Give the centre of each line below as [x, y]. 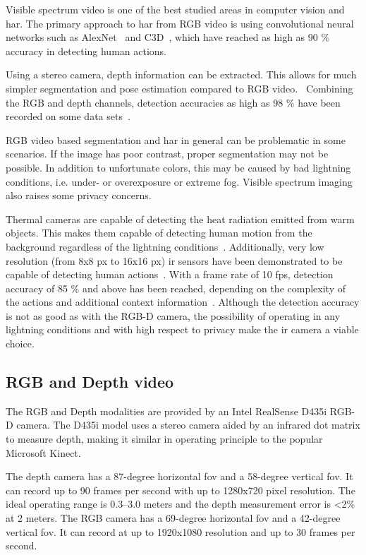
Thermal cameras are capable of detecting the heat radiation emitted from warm [180, 219]
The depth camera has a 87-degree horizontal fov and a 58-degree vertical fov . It [179, 476]
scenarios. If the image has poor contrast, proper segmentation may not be [167, 154]
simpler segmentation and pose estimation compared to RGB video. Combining [179, 88]
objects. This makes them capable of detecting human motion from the [159, 233]
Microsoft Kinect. [43, 452]
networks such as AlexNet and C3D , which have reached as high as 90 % [168, 37]
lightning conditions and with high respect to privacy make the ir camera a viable [182, 329]
